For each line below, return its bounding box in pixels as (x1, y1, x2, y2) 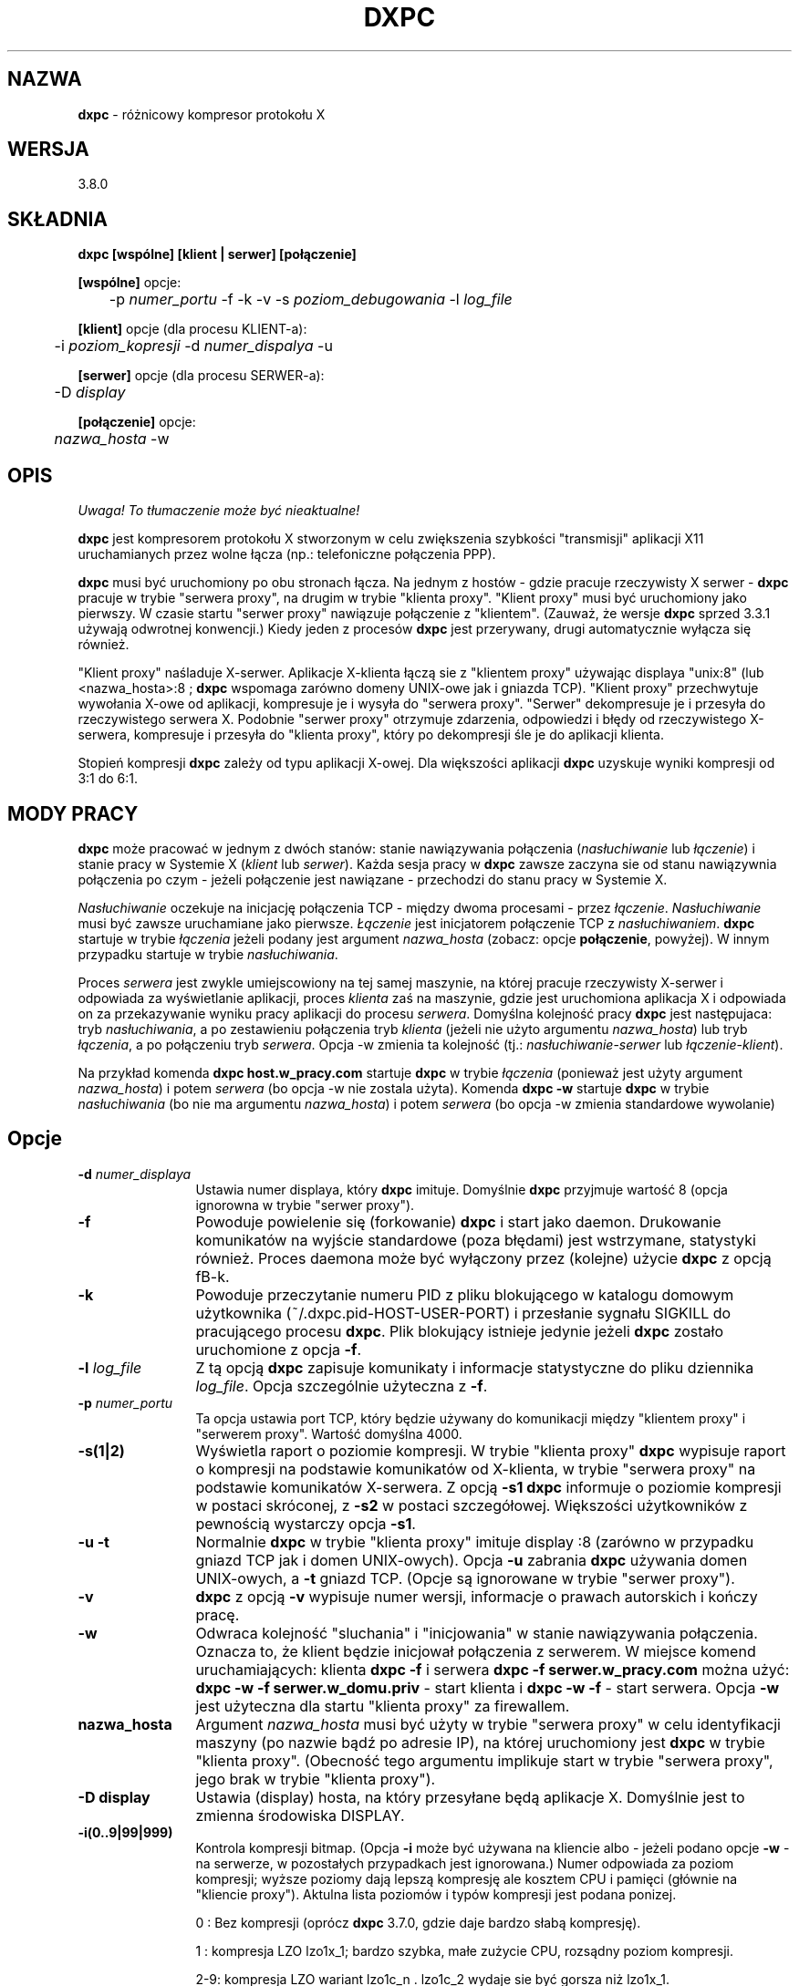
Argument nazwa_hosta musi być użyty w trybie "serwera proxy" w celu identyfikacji (195, 1714, 781, 1733)
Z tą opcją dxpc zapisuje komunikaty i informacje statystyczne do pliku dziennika (195, 1358, 754, 1377)
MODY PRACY (7, 802, 139, 825)
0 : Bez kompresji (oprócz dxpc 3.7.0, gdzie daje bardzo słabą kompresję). (195, 1914, 641, 1930)
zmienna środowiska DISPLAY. (195, 1805, 405, 1825)
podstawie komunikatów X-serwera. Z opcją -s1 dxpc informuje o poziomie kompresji (195, 1477, 782, 1496)
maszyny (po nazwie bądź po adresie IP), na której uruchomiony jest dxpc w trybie (195, 1733, 765, 1752)
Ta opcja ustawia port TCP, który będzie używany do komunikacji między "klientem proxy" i (195, 1410, 746, 1426)
